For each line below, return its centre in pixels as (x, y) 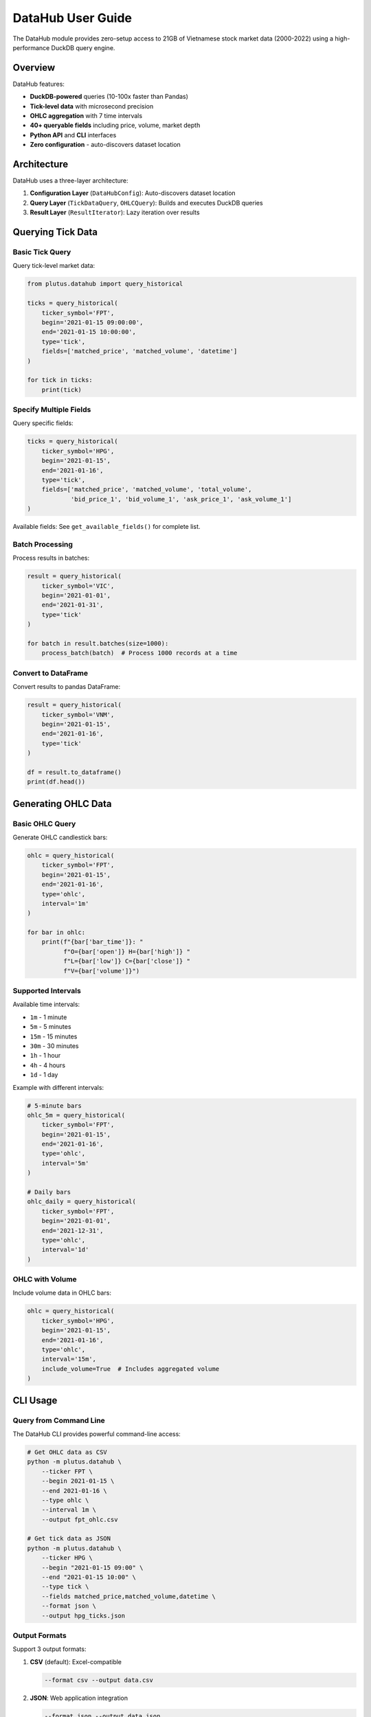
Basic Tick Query (42, 252)
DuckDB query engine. (83, 47)
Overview (34, 68)
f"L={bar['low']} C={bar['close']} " (126, 961)
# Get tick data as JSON (69, 1539)
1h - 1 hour (45, 1056)
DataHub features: (39, 84)
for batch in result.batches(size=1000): (98, 643)
